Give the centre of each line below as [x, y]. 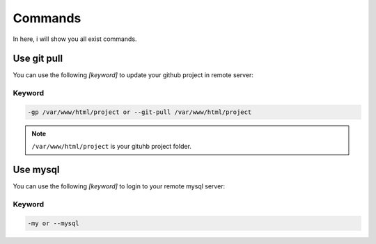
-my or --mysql [53, 223]
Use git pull [38, 59]
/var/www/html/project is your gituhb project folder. [111, 147]
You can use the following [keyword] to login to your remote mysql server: [119, 186]
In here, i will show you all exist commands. [75, 39]
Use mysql [36, 170]
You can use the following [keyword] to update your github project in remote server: [133, 75]
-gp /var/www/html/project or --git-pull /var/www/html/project [140, 112]
